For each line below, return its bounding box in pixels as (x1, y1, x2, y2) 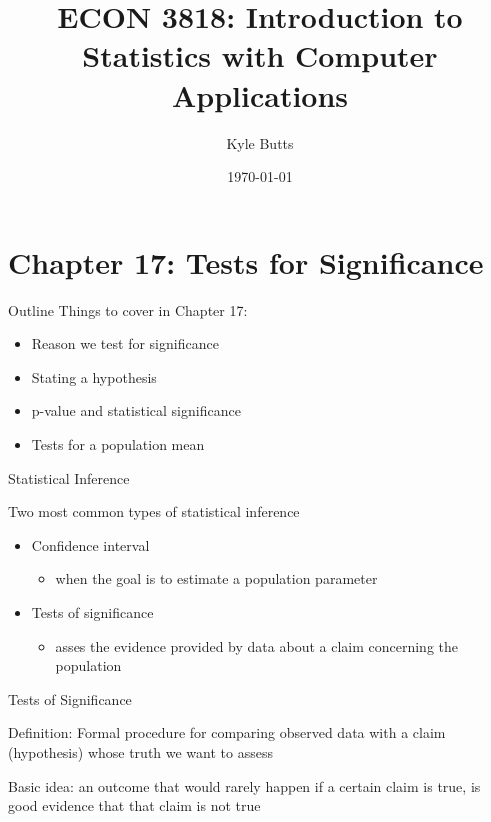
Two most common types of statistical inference (8, 501, 300, 522)
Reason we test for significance (31, 333, 219, 354)
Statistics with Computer (82, 35, 438, 76)
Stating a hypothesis (31, 366, 157, 387)
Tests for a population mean (31, 434, 205, 454)
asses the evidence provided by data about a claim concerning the (55, 635, 458, 656)
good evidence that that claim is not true (8, 795, 261, 816)
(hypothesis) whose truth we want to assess (8, 741, 273, 762)
